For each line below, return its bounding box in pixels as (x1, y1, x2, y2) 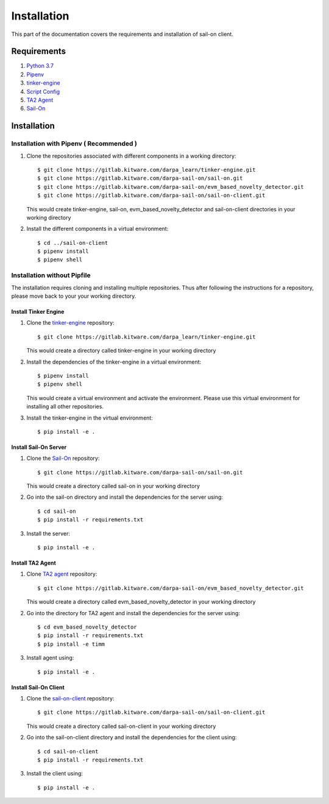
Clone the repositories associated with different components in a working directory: (26, 152, 236, 160)
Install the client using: (26, 770, 83, 777)
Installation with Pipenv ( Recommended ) (11, 139, 137, 148)
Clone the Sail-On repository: (26, 454, 100, 462)
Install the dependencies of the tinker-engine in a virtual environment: (26, 358, 202, 365)
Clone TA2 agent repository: (26, 570, 97, 578)
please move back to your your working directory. (11, 292, 136, 300)
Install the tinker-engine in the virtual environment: (26, 414, 154, 421)
